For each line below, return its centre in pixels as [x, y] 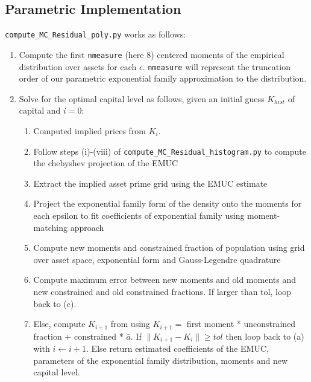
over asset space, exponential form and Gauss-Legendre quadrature [157, 259]
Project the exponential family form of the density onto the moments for [168, 203]
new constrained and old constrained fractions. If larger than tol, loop [162, 291]
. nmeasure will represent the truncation [216, 66]
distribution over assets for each [78, 66]
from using [130, 324]
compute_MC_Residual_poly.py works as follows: [96, 34]
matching [50, 227]
